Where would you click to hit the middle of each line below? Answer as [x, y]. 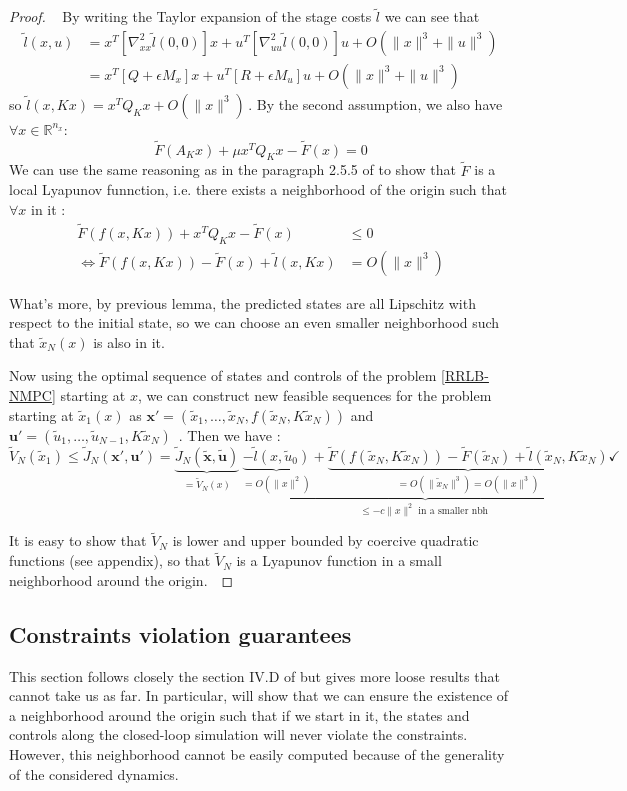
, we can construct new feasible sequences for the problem [314, 394]
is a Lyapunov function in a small [339, 560]
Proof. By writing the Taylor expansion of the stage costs [190, 16]
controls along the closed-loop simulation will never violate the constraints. [238, 734]
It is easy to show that [78, 540]
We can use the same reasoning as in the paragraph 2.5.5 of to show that [232, 169]
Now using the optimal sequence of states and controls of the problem [223, 375]
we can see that [432, 16]
